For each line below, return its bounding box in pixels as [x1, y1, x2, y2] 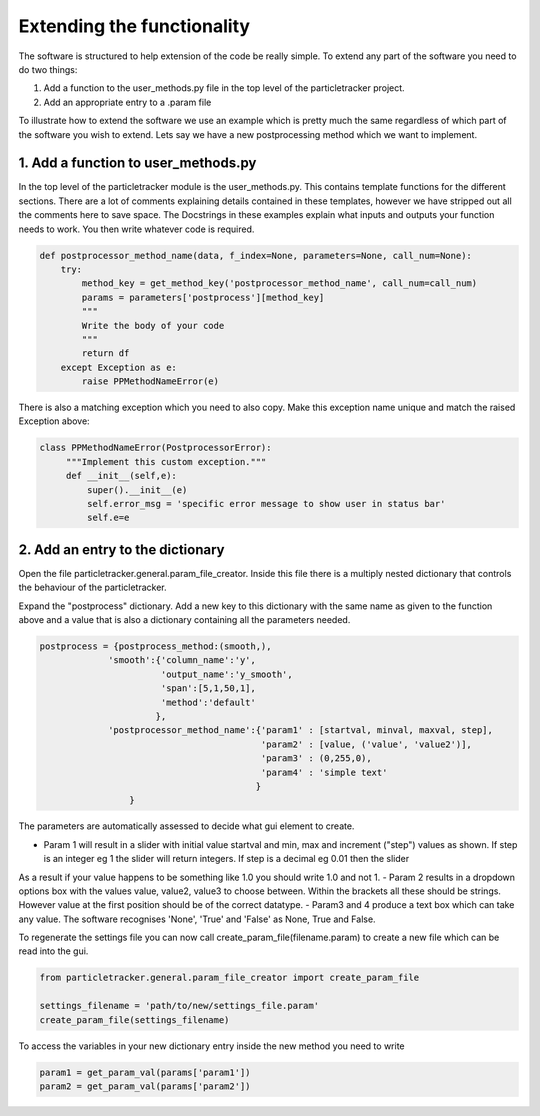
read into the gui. [18, 945, 89, 957]
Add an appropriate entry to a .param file [43, 96, 212, 108]
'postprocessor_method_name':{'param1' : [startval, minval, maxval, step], [108, 725, 494, 736]
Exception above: [18, 415, 90, 427]
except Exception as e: [60, 361, 177, 373]
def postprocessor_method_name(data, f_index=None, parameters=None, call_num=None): [39, 250, 472, 261]
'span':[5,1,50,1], [160, 683, 257, 694]
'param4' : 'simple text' [260, 766, 388, 778]
